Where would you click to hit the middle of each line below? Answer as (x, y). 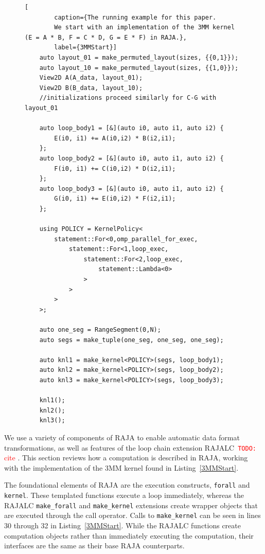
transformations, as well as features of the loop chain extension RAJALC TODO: (130, 447)
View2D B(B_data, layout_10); (91, 88)
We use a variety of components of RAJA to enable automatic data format (122, 437)
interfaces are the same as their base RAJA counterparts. (94, 546)
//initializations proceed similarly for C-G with (128, 98)
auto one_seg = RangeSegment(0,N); (100, 330)
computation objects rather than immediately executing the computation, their (129, 535)
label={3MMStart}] (85, 48)
